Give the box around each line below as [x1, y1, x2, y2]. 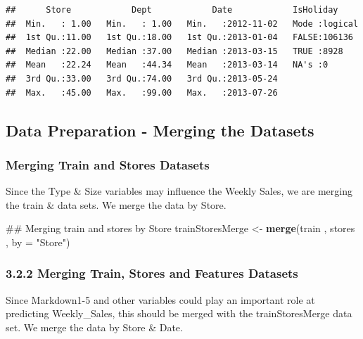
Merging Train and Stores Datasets [6, 155, 210, 173]
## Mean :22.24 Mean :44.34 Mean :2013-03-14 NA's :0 [6, 60, 329, 70]
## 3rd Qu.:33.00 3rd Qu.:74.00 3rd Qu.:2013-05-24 [6, 73, 278, 84]
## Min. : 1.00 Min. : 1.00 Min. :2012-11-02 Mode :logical [6, 18, 359, 29]
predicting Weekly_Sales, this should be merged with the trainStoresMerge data [6, 306, 352, 321]
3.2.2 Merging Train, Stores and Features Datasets [6, 264, 298, 282]
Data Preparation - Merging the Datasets [6, 119, 314, 141]
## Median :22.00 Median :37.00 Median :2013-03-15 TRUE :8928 [6, 46, 343, 56]
